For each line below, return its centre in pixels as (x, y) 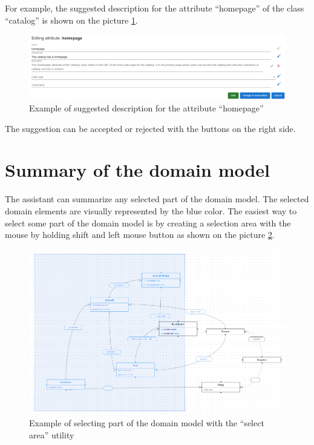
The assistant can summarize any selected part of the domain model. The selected (157, 199)
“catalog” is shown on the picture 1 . (71, 20)
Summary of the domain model (138, 170)
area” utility (52, 434)
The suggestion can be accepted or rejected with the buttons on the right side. (150, 128)
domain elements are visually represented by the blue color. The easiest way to (151, 210)
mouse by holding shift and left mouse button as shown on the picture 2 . (140, 235)
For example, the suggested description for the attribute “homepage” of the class (155, 8)
